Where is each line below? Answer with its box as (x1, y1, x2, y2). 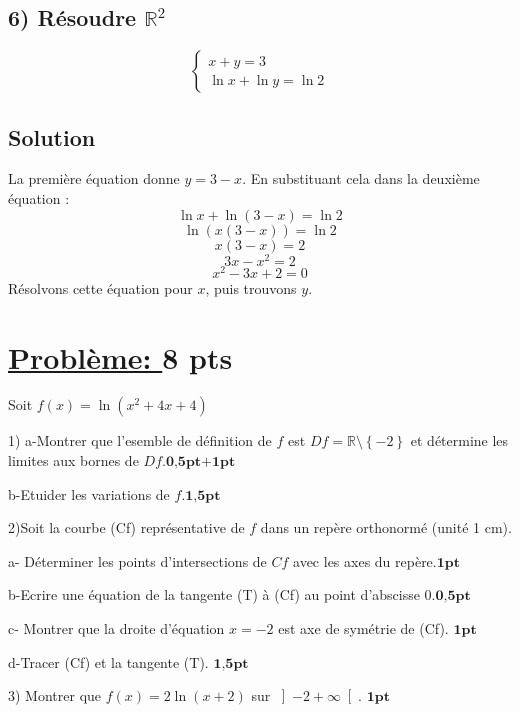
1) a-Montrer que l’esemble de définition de (8, 430, 272, 451)
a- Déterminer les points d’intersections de (8, 550, 267, 571)
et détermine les (410, 430, 509, 451)
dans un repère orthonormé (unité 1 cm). (260, 517, 512, 538)
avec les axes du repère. (293, 550, 437, 571)
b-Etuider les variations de (8, 483, 170, 504)
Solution (8, 121, 96, 152)
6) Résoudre (8, 2, 137, 33)
